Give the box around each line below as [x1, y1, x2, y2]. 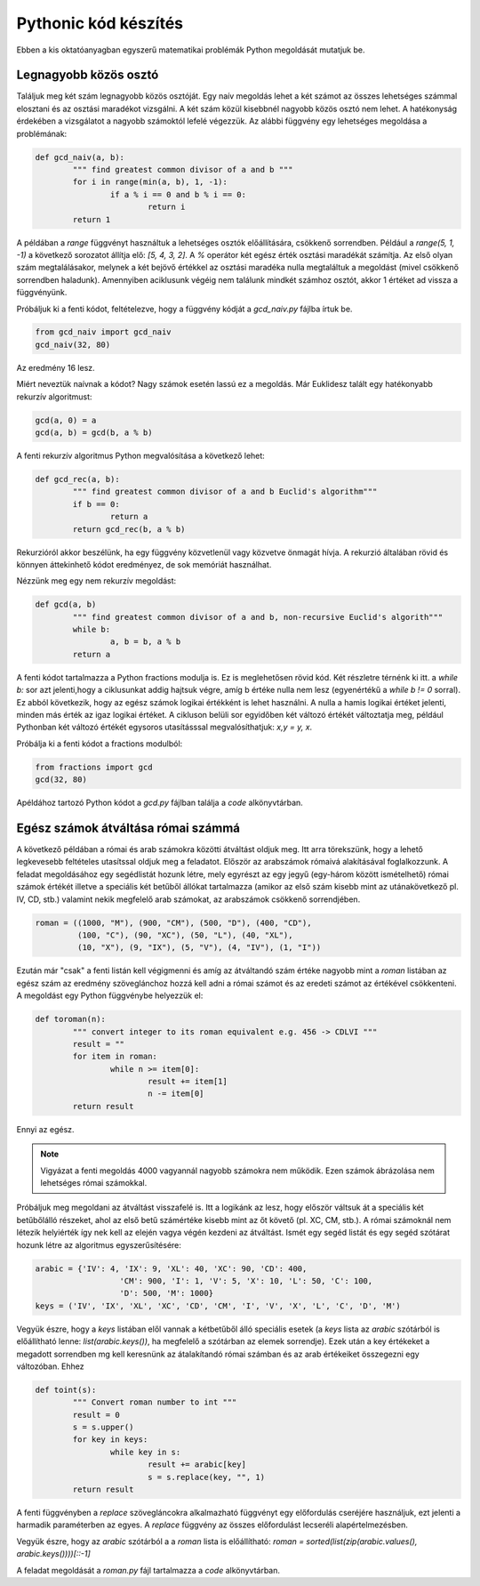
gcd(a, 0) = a [35, 415, 97, 425]
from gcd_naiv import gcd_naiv [35, 327, 172, 337]
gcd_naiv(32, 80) [35, 339, 111, 350]
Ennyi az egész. [16, 1123, 75, 1134]
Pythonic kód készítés [16, 13, 184, 33]
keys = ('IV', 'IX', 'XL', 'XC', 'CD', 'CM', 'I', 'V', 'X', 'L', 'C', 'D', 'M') [35, 1300, 402, 1311]
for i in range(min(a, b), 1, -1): [72, 177, 228, 187]
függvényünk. [16, 287, 68, 298]
